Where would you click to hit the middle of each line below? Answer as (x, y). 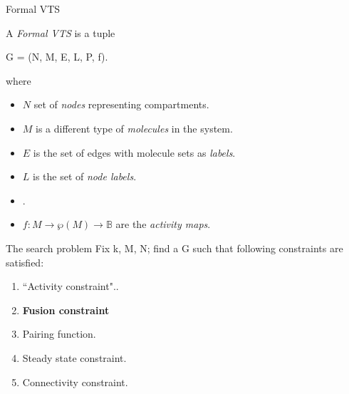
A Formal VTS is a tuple (61, 32)
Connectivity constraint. (75, 382)
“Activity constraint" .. (71, 286)
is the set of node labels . (85, 176)
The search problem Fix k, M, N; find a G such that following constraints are (174, 248)
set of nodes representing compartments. (121, 104)
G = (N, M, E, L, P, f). (57, 57)
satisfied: (25, 262)
